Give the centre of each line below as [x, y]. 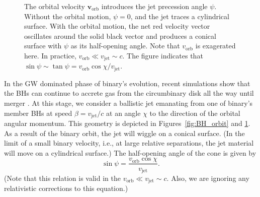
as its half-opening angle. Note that [125, 46]
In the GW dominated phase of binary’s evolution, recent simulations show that [127, 83]
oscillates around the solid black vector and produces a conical [120, 36]
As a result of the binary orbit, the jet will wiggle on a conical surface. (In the [124, 133]
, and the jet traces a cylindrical [180, 16]
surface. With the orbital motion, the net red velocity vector [117, 26]
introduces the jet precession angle [154, 6]
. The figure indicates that [163, 55]
